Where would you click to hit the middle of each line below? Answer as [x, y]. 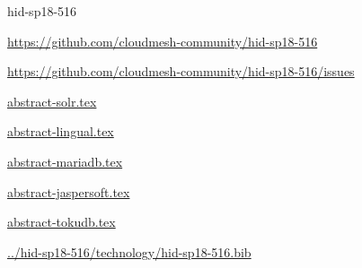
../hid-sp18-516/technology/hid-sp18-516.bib [129, 251]
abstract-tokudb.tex [62, 222]
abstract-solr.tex [52, 101]
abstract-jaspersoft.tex [69, 191]
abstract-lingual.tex [61, 131]
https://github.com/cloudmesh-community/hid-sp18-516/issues [181, 71]
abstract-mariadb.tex [65, 161]
